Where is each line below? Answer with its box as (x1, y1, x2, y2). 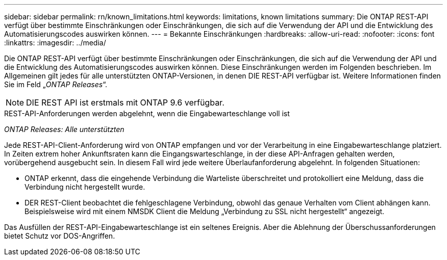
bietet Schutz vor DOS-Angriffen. (4, 231, 115, 240)
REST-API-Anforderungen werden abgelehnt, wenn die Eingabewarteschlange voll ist (4, 109, 290, 118)
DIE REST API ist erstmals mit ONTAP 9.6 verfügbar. (26, 97, 225, 108)
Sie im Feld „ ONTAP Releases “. (4, 80, 108, 89)
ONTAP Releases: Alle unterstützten (4, 125, 125, 134)
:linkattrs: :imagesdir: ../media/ (4, 38, 106, 47)
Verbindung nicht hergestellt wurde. (24, 183, 145, 191)
